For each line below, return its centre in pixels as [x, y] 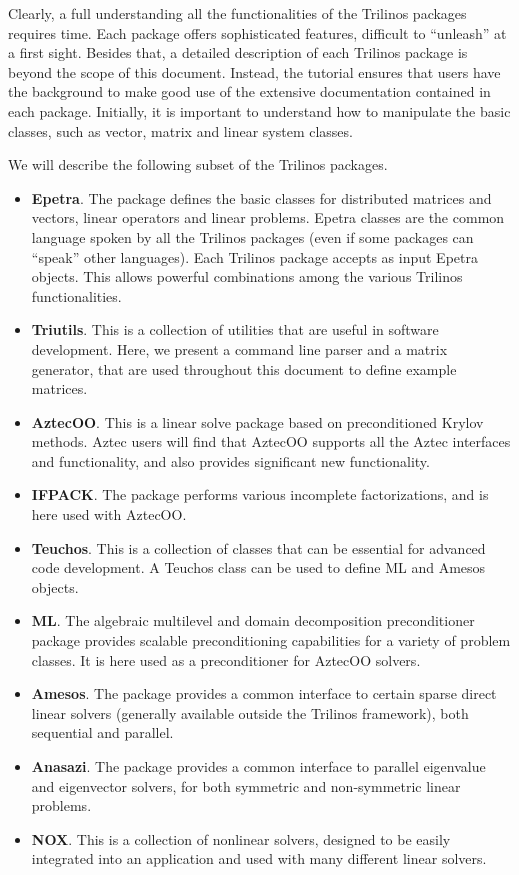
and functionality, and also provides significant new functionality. [230, 460]
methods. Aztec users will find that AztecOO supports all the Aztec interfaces [271, 441]
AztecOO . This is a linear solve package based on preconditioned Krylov [257, 421]
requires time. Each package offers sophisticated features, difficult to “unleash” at [257, 32]
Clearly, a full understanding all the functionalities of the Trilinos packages [237, 13]
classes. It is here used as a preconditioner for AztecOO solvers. [226, 659]
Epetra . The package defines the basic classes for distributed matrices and [261, 197]
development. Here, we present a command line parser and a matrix [239, 348]
